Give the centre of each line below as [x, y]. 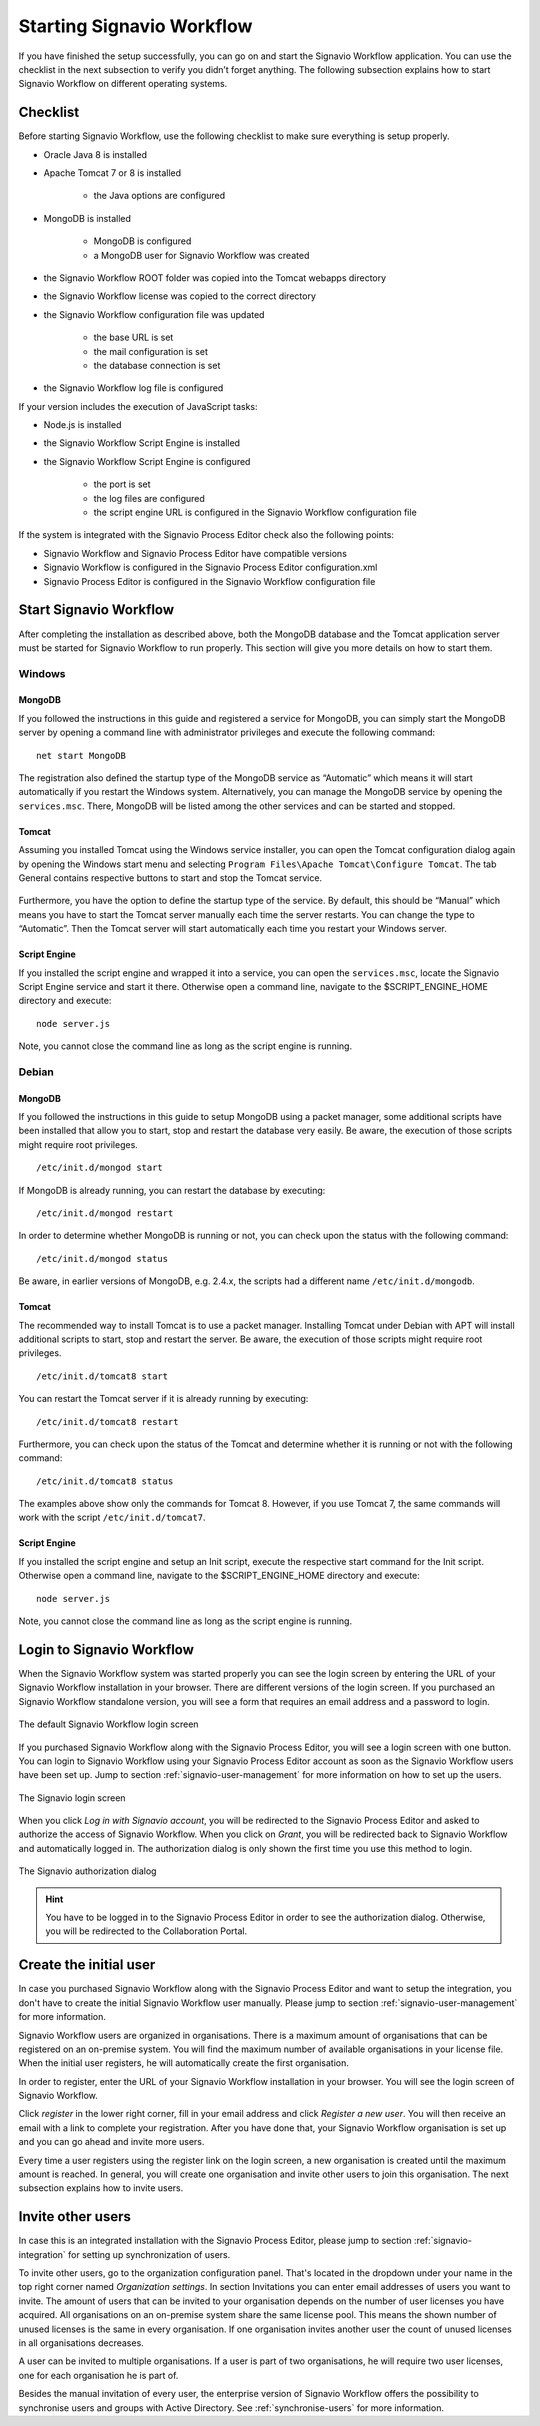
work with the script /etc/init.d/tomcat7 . [112, 1517]
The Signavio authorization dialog [87, 1871]
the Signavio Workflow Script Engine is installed [141, 443]
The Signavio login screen [72, 1797]
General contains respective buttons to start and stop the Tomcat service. [170, 877]
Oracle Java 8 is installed [95, 154]
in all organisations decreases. [81, 2343]
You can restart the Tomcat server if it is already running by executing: [163, 1399]
